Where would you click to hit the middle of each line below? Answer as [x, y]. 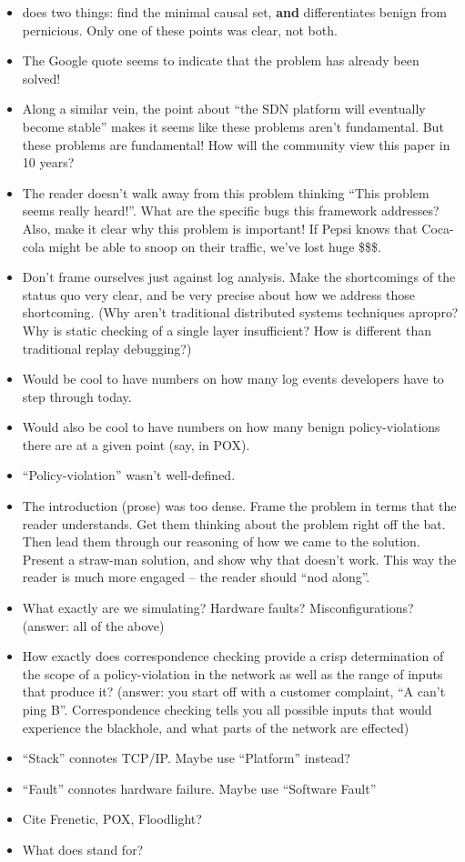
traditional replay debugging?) [107, 348]
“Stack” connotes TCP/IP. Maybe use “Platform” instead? [186, 758]
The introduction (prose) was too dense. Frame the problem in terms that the [239, 506]
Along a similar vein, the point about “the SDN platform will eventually [224, 109]
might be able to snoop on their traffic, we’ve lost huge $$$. [215, 246]
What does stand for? [83, 849]
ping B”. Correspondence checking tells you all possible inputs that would [227, 709]
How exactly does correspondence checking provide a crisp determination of [233, 656]
